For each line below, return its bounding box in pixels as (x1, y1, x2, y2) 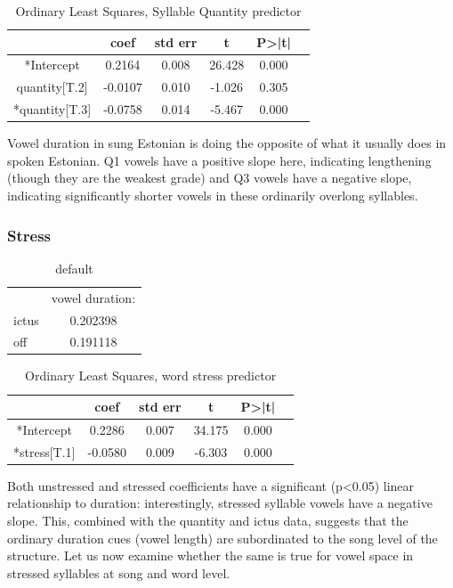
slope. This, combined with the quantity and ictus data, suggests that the (7, 511, 409, 529)
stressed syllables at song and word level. (7, 563, 231, 582)
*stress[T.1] (13, 442, 76, 461)
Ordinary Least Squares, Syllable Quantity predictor (15, 2, 302, 20)
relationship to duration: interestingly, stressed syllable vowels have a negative (7, 494, 433, 512)
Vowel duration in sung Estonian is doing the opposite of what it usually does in (7, 134, 447, 152)
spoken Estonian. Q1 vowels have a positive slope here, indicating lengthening (7, 151, 432, 169)
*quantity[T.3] (13, 100, 92, 118)
